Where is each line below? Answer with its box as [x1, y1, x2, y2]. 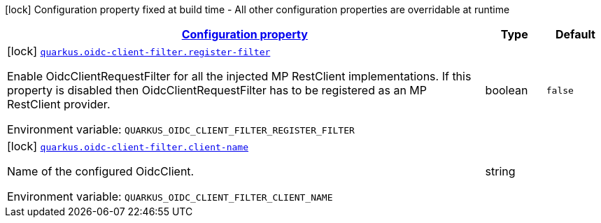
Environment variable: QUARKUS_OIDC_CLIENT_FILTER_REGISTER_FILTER [7, 122, 355, 136]
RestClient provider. [7, 97, 111, 111]
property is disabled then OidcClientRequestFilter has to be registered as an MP [7, 83, 427, 97]
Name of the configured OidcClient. [7, 164, 195, 178]
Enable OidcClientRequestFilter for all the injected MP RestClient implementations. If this [7, 69, 472, 83]
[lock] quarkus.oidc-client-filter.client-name [7, 139, 248, 153]
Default [555, 27, 595, 41]
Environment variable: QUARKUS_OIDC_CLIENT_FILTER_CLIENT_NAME [7, 189, 333, 203]
